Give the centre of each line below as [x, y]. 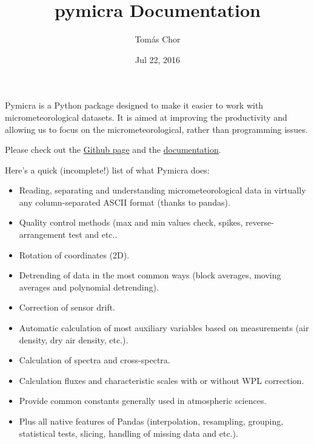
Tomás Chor [158, 39]
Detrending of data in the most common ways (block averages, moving [150, 275]
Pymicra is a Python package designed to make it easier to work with [134, 105]
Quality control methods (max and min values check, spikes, [131, 222]
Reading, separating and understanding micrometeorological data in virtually [162, 190]
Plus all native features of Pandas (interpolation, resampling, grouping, [151, 421]
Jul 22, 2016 [158, 59]
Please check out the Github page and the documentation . [113, 150]
